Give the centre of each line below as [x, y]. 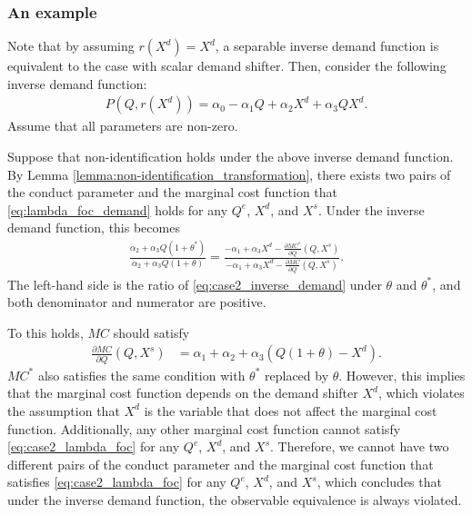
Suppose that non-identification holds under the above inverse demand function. [231, 157]
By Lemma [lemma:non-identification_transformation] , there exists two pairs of [229, 174]
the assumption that [64, 410]
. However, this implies [402, 375]
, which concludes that [379, 482]
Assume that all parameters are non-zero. [123, 126]
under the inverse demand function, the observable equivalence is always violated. [235, 499]
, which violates [421, 393]
